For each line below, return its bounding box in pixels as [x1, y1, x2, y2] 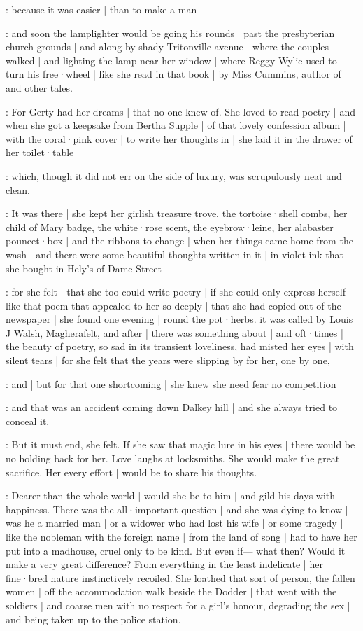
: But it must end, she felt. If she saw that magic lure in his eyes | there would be [6, 437, 355, 452]
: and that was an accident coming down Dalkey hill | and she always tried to [6, 400, 338, 415]
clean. [6, 182, 30, 197]
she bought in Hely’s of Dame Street [6, 261, 162, 275]
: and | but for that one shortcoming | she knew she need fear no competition [6, 376, 336, 391]
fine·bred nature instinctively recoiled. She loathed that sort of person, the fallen [6, 570, 355, 585]
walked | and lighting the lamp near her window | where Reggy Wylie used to [6, 53, 337, 67]
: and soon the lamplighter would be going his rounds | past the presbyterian [6, 25, 335, 40]
